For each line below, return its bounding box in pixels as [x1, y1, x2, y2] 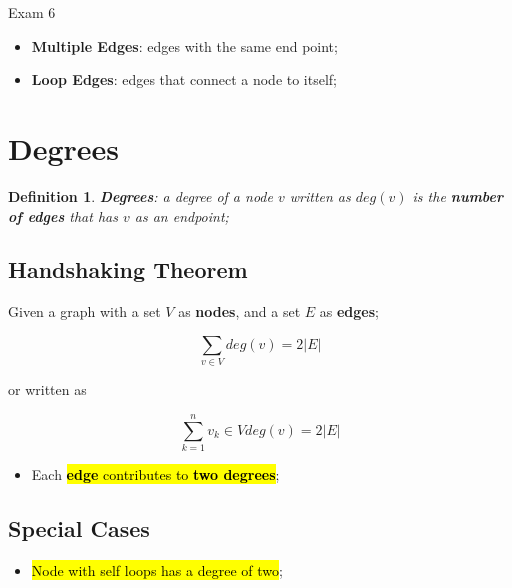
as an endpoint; [134, 205, 229, 226]
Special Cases [8, 512, 150, 543]
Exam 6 [8, 2, 56, 22]
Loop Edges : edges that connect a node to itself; [31, 69, 338, 90]
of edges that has [8, 205, 118, 226]
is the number [412, 185, 503, 206]
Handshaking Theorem [8, 254, 248, 285]
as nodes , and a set [178, 301, 301, 322]
